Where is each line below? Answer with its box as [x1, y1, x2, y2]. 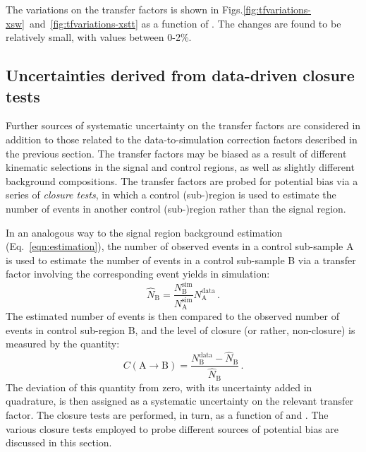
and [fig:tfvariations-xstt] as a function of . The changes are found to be [29, 16, 341, 30]
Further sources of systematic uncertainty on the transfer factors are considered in [6, 118, 361, 133]
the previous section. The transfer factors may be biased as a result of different [6, 145, 347, 160]
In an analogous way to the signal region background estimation [6, 225, 283, 239]
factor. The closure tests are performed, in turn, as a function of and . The [6, 408, 329, 422]
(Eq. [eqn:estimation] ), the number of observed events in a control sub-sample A [6, 239, 354, 254]
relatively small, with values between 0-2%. [6, 30, 192, 44]
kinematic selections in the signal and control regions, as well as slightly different [6, 160, 355, 174]
